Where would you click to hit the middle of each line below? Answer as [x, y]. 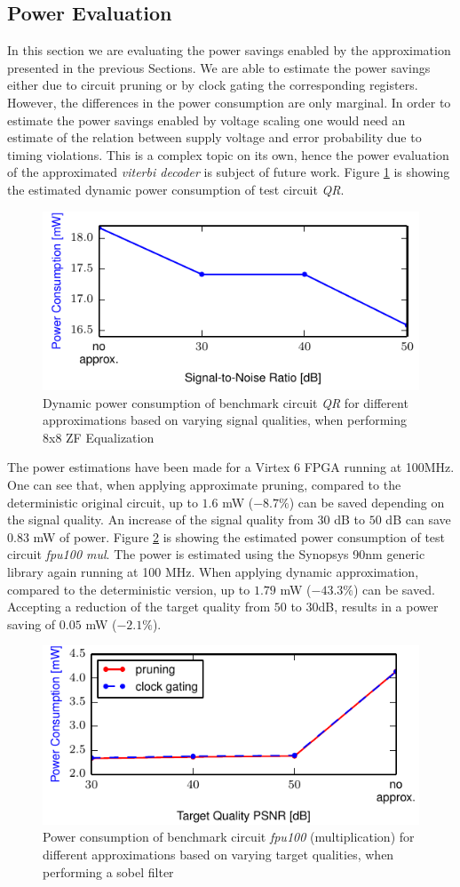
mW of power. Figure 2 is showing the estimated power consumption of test [239, 536]
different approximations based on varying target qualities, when [218, 855]
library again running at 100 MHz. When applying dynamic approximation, [213, 571]
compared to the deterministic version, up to [129, 589]
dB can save [418, 519]
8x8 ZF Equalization [99, 437]
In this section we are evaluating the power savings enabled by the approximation [229, 50]
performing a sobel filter [108, 871]
